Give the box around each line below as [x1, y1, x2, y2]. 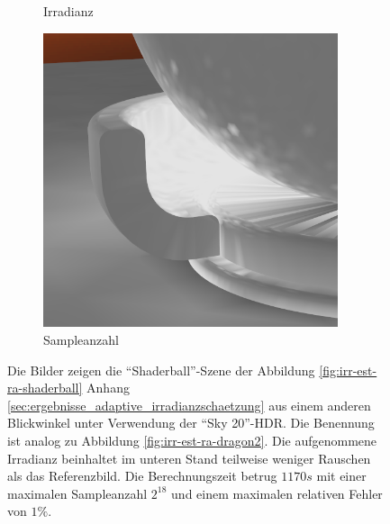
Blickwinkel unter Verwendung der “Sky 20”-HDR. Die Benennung [7, 413, 375, 432]
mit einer [316, 466, 367, 485]
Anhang [86, 378, 130, 397]
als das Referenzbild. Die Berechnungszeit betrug [7, 466, 277, 485]
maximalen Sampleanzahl [7, 483, 148, 502]
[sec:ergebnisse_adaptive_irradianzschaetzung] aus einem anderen [7, 395, 371, 414]
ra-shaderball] [7, 378, 83, 397]
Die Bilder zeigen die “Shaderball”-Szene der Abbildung [7, 360, 315, 379]
